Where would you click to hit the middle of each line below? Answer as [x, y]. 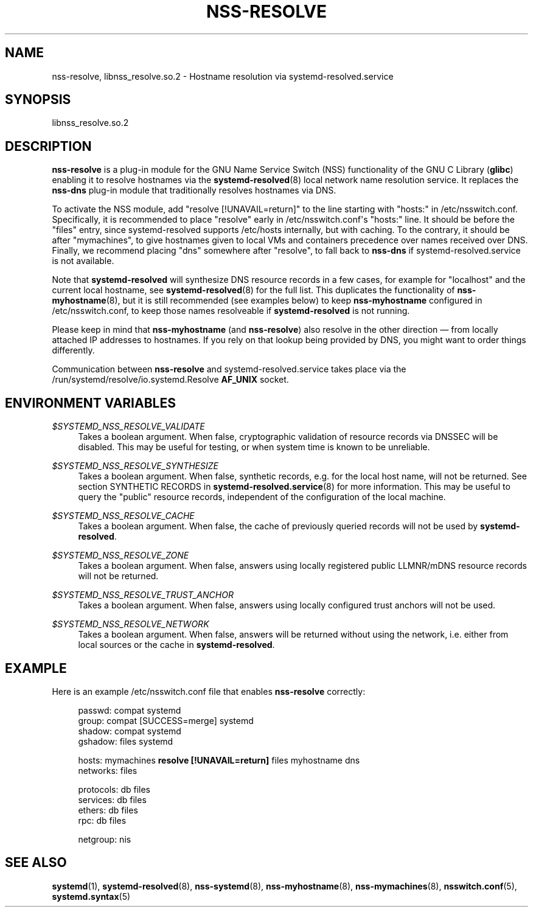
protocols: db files [114, 789]
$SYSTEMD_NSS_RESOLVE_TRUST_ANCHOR [143, 595]
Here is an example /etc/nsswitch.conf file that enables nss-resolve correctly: [209, 691]
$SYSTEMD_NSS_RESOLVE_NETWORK [131, 624]
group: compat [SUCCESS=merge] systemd [166, 720]
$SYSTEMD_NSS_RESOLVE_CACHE [123, 516]
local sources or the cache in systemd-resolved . [176, 645]
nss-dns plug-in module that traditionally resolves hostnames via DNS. [194, 190]
